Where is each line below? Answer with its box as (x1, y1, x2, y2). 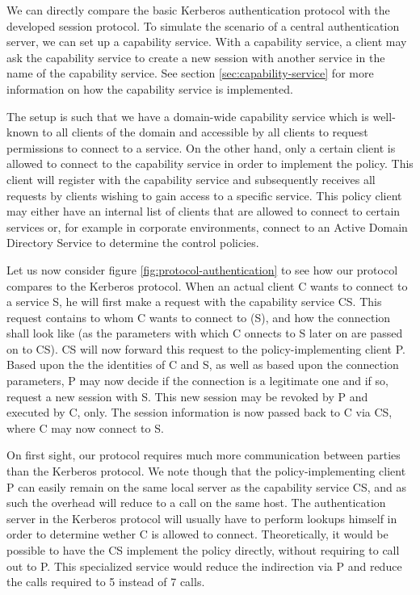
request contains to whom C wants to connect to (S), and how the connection (6, 308, 391, 325)
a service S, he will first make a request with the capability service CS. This (6, 293, 382, 310)
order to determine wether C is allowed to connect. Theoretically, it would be (6, 526, 388, 543)
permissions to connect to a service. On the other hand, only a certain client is (6, 139, 396, 156)
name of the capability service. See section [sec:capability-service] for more (6, 65, 374, 82)
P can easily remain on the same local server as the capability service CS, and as (6, 478, 407, 495)
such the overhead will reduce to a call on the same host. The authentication (6, 494, 386, 511)
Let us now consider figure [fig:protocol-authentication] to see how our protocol (6, 261, 398, 278)
